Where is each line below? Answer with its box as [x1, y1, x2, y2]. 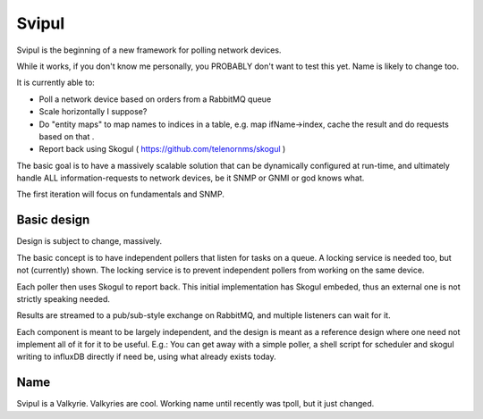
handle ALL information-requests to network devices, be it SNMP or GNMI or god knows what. [16, 172, 365, 183]
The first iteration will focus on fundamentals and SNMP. [16, 189, 225, 200]
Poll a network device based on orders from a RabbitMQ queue [38, 94, 272, 105]
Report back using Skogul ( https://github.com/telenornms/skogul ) [38, 144, 286, 155]
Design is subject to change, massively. [16, 236, 163, 247]
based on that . [38, 130, 95, 142]
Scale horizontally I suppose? [38, 106, 148, 117]
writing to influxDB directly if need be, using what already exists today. [16, 351, 276, 362]
